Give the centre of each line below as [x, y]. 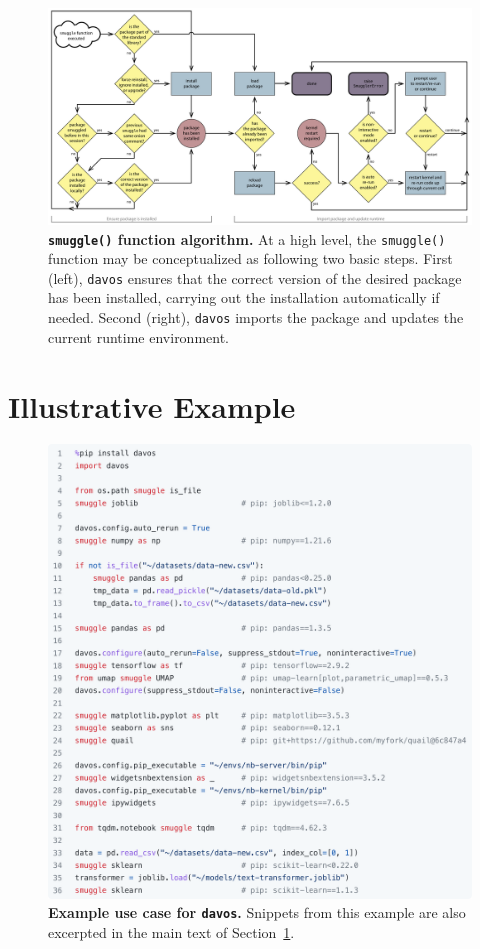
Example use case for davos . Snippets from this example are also [257, 912]
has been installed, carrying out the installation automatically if [244, 297]
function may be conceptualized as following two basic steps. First [250, 258]
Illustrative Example [152, 405]
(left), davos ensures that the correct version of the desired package [255, 277]
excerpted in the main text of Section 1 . [171, 931]
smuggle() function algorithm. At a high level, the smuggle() [247, 238]
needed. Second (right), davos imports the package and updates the [256, 317]
